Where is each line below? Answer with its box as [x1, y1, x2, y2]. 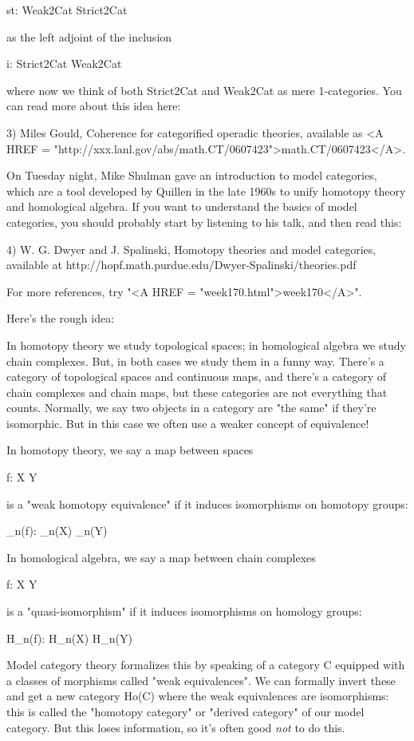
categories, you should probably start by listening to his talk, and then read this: [6, 213, 402, 230]
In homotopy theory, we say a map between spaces [6, 442, 254, 458]
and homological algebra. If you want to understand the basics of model [6, 198, 357, 215]
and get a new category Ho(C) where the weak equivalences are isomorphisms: [6, 688, 389, 704]
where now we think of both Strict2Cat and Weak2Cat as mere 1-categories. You [6, 81, 402, 98]
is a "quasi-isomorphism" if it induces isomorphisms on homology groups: [6, 603, 362, 620]
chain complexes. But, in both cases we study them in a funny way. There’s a [6, 352, 384, 369]
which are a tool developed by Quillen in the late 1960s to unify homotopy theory [6, 182, 406, 199]
